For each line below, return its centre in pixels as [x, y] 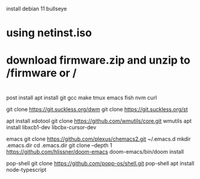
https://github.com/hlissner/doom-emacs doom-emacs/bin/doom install [95, 151]
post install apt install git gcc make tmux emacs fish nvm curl [82, 97]
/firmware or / [41, 73]
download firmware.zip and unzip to [98, 60]
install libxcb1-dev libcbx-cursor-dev [51, 127]
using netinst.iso [49, 33]
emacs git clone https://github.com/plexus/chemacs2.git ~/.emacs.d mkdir [98, 139]
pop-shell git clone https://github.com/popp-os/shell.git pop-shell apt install [100, 163]
